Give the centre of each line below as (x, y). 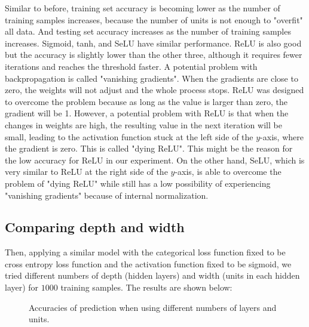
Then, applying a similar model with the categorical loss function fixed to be (145, 252)
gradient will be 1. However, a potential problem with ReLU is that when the (147, 113)
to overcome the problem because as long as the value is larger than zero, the (146, 101)
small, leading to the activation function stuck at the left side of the (129, 136)
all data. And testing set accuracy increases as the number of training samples (148, 31)
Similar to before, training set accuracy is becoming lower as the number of (143, 8)
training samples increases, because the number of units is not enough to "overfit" (154, 19)
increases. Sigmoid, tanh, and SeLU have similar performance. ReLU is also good (153, 43)
